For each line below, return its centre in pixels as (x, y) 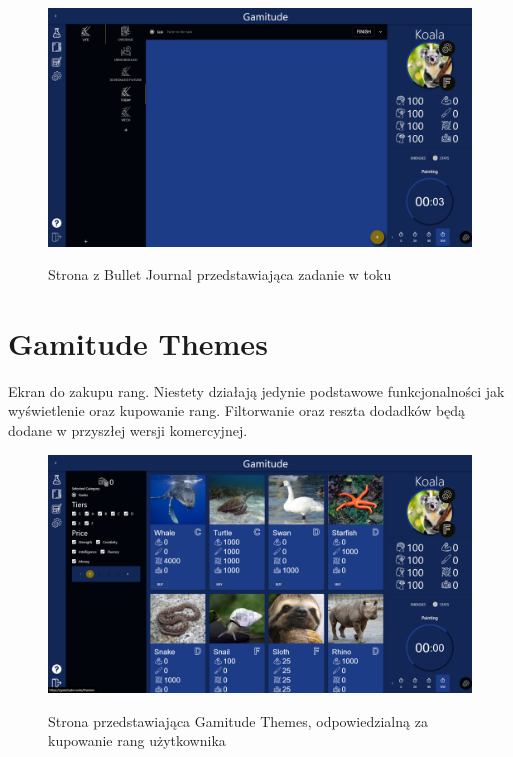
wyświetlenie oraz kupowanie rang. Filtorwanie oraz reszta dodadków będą (237, 410)
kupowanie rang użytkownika (137, 740)
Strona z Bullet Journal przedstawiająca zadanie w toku (220, 274)
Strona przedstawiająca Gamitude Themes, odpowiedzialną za (238, 720)
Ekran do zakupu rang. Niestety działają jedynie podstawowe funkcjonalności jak (256, 390)
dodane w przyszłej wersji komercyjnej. (128, 430)
